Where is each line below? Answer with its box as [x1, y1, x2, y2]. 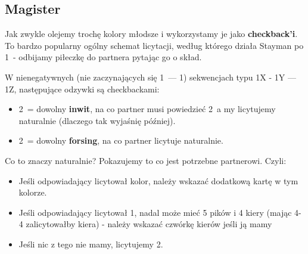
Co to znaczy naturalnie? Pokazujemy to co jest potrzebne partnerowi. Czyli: [5, 154, 287, 166]
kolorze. [18, 186, 47, 199]
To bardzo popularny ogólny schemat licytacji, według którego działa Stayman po [5, 39, 304, 51]
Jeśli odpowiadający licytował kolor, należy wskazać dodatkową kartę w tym [18, 174, 298, 187]
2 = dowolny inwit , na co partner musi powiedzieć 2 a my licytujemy [18, 103, 276, 115]
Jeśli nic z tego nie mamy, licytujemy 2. [18, 237, 163, 250]
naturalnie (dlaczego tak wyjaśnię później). [18, 114, 176, 126]
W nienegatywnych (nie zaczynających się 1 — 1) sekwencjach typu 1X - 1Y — [5, 70, 296, 83]
